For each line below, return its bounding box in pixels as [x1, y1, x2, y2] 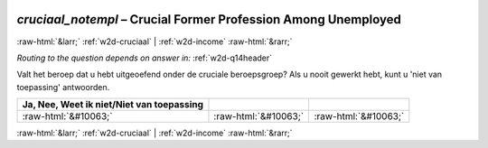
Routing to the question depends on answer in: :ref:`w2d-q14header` [16, 52, 273, 63]
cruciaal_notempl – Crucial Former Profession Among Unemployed [16, 12, 401, 27]
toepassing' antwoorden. [16, 81, 110, 92]
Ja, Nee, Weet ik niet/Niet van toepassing [22, 98, 203, 111]
